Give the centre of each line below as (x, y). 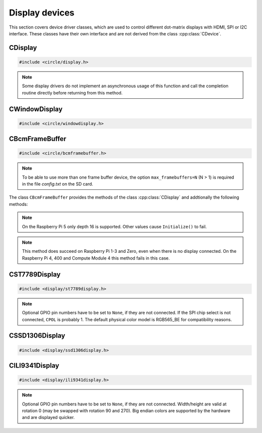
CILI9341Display (34, 365)
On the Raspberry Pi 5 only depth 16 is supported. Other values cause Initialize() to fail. (115, 226)
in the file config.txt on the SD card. (57, 184)
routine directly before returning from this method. (72, 93)
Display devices (42, 13)
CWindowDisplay (36, 109)
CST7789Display (35, 274)
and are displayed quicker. (49, 418)
